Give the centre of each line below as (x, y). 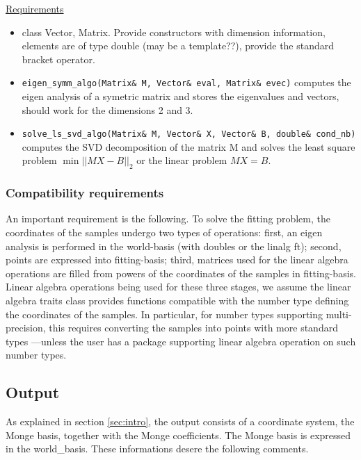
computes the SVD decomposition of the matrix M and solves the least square (188, 146)
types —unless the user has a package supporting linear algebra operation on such (181, 341)
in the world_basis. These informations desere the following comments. (157, 449)
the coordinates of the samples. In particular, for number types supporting (165, 314)
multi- (339, 314)
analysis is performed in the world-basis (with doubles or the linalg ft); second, (174, 246)
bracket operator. (58, 59)
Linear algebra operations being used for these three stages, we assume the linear (178, 287)
